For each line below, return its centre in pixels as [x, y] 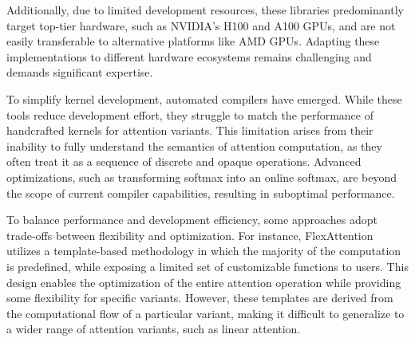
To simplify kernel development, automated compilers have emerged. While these [204, 98]
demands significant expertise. [80, 72]
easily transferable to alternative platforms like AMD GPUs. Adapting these [193, 41]
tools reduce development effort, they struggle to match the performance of [190, 114]
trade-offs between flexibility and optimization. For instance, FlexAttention [190, 235]
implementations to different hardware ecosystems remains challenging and [189, 56]
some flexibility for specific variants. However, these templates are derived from [200, 298]
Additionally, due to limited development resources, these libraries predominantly [205, 10]
